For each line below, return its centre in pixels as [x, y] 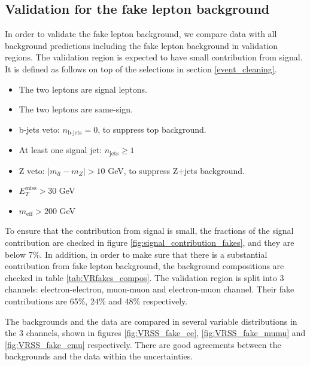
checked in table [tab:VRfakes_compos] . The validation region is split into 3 [145, 277]
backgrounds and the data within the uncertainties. [99, 356]
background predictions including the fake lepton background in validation [142, 45]
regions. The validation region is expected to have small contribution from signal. [154, 57]
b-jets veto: [39, 129]
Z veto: [32, 170]
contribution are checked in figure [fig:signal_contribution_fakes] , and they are [150, 243]
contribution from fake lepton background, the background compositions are [145, 266]
